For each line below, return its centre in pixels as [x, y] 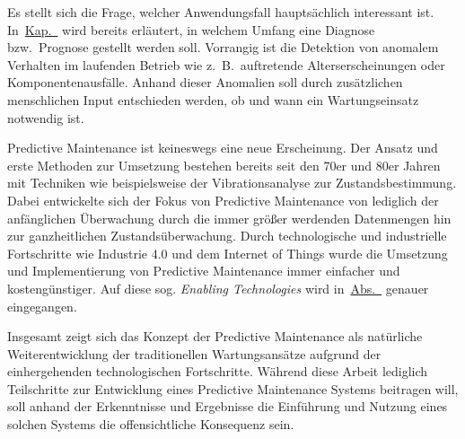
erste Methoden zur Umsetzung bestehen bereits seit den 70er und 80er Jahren [224, 165]
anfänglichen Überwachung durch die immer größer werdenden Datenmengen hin [229, 218]
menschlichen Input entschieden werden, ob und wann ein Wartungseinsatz [213, 99]
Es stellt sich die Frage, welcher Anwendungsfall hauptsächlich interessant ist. [221, 12]
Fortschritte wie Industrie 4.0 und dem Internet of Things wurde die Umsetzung [228, 253]
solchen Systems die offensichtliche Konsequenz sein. [151, 424]
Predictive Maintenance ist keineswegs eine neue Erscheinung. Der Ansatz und [223, 148]
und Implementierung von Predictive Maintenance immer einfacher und [204, 271]
